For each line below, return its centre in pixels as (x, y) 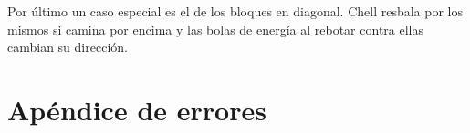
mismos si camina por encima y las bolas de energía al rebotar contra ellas (215, 29)
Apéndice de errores (137, 109)
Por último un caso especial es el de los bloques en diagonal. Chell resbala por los (235, 11)
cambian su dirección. (68, 47)
